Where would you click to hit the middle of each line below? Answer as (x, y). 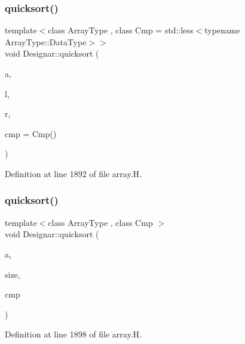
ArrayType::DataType (46, 41)
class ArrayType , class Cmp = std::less (121, 30)
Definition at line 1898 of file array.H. (73, 334)
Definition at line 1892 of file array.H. (73, 173)
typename (222, 30)
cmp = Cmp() (31, 133)
